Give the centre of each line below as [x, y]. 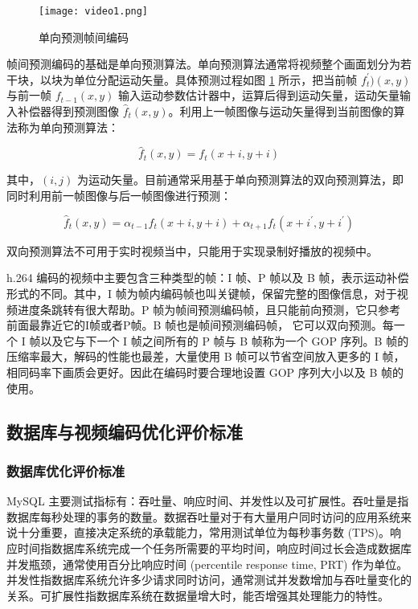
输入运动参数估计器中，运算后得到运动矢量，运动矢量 [259, 95]
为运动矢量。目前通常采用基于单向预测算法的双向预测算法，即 [240, 180]
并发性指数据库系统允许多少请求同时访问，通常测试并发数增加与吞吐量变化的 [209, 580]
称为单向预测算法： [68, 127]
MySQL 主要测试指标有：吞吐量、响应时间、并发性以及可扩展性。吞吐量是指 [208, 501]
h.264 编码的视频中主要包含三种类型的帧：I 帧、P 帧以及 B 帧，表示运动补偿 [208, 278]
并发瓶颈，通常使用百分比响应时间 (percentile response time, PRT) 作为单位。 [207, 564]
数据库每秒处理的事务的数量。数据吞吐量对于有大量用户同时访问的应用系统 [203, 516]
